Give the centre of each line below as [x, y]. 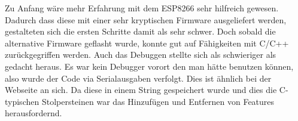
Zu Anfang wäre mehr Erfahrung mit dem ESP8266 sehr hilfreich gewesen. [142, 8]
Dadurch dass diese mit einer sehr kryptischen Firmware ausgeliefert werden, [146, 19]
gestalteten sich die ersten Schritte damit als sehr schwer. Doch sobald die [140, 31]
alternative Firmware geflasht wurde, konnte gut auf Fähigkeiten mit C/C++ [147, 43]
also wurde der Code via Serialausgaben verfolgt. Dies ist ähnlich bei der [138, 78]
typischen [22, 101]
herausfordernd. [34, 113]
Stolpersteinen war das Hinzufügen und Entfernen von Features [158, 101]
